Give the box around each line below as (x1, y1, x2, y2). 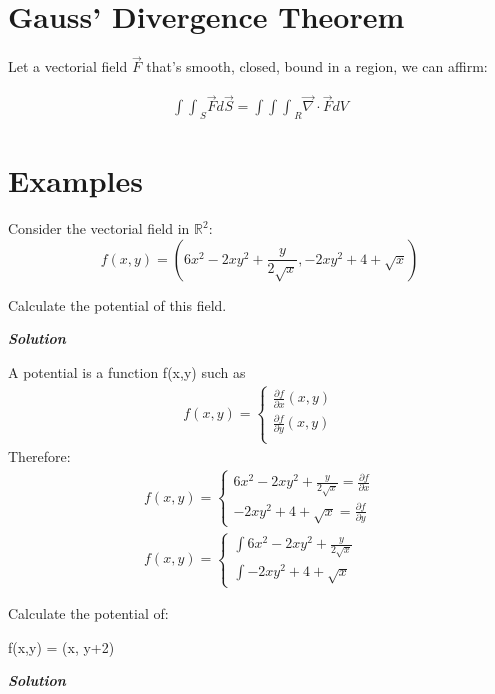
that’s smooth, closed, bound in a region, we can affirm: (146, 56, 488, 77)
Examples (8, 160, 143, 201)
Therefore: (8, 445, 71, 466)
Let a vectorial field (8, 56, 128, 77)
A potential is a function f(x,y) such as (8, 361, 246, 382)
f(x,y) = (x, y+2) (8, 636, 115, 657)
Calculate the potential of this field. (8, 294, 227, 315)
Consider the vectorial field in (8, 218, 190, 239)
